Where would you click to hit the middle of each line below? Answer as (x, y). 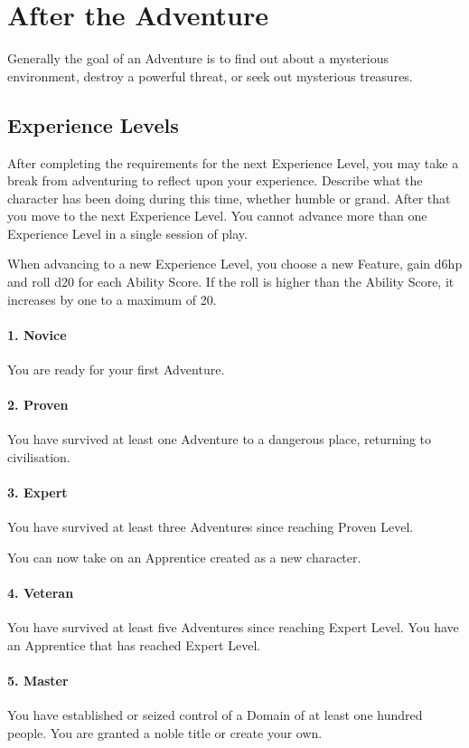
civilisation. (39, 457)
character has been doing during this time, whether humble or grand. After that (229, 198)
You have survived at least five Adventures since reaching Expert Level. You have (233, 627)
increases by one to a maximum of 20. (112, 299)
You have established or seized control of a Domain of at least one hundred (215, 715)
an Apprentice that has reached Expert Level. (134, 645)
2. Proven (38, 405)
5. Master (38, 681)
